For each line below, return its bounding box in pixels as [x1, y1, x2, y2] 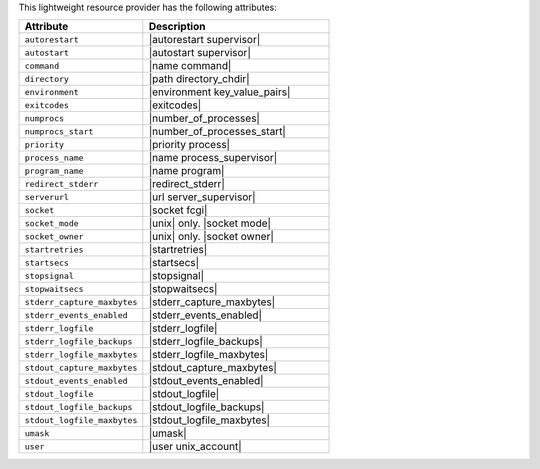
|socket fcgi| [148, 203, 208, 217]
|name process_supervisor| [148, 151, 278, 165]
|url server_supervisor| [148, 190, 256, 204]
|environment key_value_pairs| [148, 85, 291, 99]
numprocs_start [24, 126, 94, 137]
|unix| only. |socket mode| [148, 216, 272, 230]
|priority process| [148, 138, 230, 152]
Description [148, 20, 206, 34]
